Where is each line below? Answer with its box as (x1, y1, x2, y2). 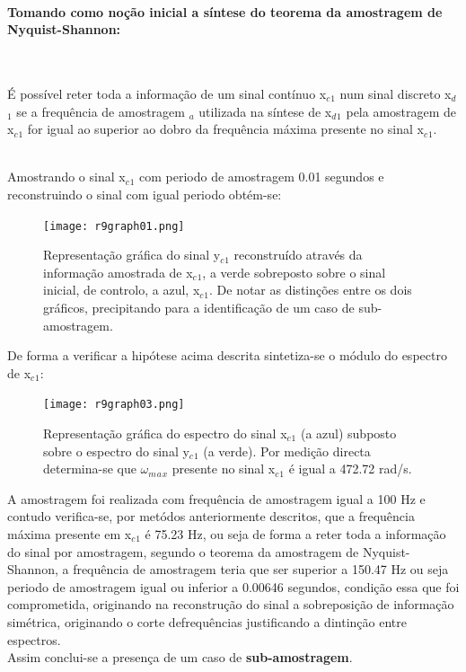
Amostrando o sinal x (7, 167, 126, 186)
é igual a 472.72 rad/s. (288, 459, 412, 478)
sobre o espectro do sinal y (43, 441, 189, 460)
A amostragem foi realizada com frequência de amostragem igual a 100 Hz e (7, 489, 426, 508)
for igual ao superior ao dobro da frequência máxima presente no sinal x (27, 119, 424, 138)
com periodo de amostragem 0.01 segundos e (139, 167, 384, 186)
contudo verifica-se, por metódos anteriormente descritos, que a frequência (7, 507, 415, 526)
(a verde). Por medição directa (203, 441, 371, 460)
